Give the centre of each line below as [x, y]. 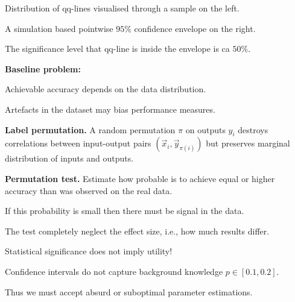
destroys [253, 129]
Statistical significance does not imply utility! [89, 251]
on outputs [205, 129]
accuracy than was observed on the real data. [89, 190]
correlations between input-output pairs [78, 143]
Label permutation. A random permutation [90, 129]
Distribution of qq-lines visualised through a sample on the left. [122, 8]
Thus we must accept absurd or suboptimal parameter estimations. [129, 291]
